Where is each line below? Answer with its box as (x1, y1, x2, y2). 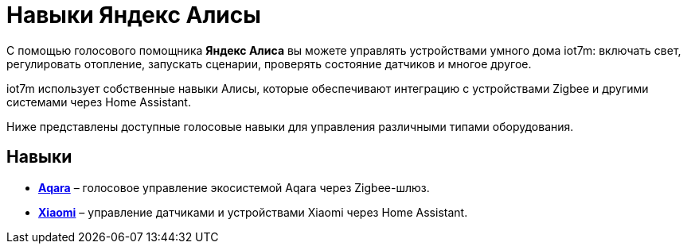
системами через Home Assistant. (6, 94, 191, 109)
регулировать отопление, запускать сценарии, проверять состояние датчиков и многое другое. (6, 56, 532, 71)
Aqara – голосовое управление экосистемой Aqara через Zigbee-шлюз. (38, 180, 430, 194)
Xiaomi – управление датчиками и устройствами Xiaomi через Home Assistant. (38, 205, 468, 219)
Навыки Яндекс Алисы (6, 2, 261, 29)
